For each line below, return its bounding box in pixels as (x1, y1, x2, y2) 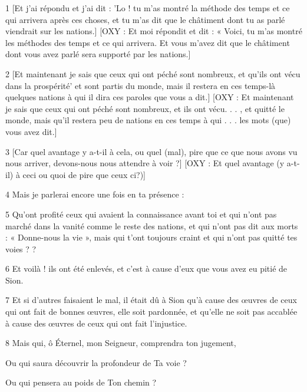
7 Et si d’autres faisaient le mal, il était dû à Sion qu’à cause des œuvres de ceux (5, 294, 297, 306)
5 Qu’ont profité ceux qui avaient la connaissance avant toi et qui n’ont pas (5, 207, 277, 220)
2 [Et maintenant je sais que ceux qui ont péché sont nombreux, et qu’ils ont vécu (5, 67, 301, 80)
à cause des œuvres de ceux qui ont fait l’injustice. (5, 317, 187, 329)
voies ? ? (5, 242, 37, 255)
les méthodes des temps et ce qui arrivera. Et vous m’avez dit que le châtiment (5, 36, 290, 48)
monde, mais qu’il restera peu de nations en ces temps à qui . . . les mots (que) (5, 114, 291, 126)
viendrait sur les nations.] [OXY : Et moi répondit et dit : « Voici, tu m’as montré (5, 25, 302, 37)
